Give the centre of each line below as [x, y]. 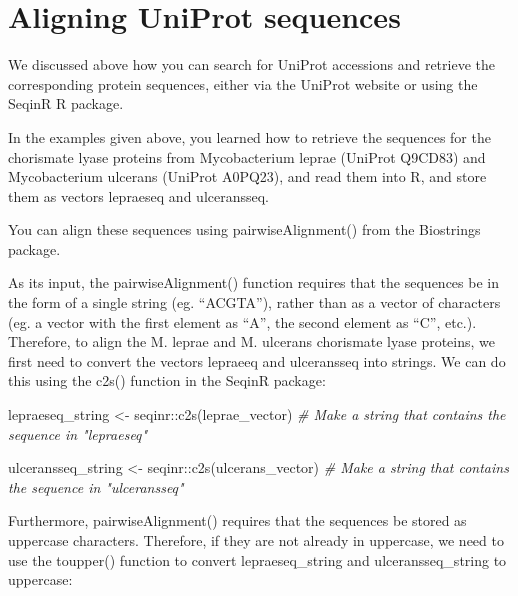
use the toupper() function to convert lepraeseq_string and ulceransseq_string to [257, 559]
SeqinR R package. [66, 103]
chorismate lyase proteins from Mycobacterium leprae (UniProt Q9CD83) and [247, 156]
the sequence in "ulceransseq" [96, 486]
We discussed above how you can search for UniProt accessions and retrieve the [251, 64]
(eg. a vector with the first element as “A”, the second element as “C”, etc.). [242, 321]
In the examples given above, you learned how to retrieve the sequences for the [249, 136]
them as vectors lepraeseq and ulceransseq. [139, 195]
